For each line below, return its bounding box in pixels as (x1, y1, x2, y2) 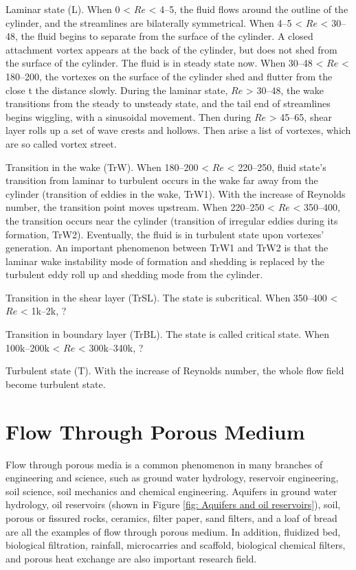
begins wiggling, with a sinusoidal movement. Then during (5, 109, 252, 124)
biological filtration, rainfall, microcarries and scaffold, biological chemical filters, (5, 538, 346, 552)
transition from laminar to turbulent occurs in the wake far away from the (5, 173, 318, 187)
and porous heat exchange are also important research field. (5, 551, 257, 565)
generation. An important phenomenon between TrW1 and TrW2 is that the (5, 240, 329, 255)
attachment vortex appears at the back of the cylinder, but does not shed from (5, 42, 337, 56)
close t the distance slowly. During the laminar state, (5, 82, 228, 97)
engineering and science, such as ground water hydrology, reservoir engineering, (5, 470, 339, 485)
